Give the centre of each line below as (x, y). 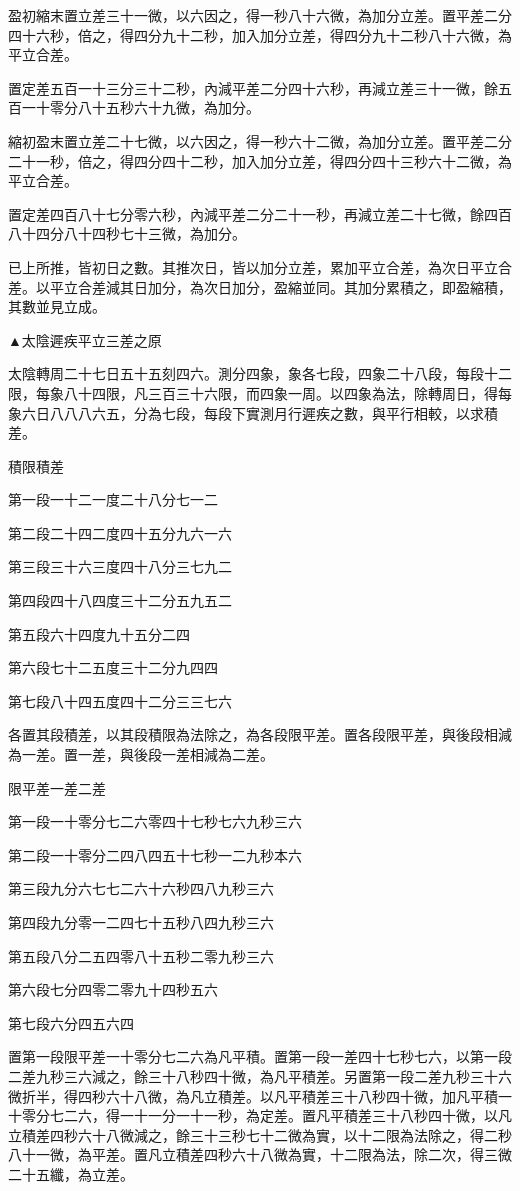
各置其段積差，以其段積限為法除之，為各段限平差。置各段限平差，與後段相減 (260, 734)
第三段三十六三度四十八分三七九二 (120, 566)
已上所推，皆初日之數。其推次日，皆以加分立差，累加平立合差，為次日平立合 (260, 266)
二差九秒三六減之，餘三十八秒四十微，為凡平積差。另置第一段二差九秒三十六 (260, 1075)
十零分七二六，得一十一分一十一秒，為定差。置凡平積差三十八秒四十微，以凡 (260, 1115)
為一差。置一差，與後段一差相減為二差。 (141, 754)
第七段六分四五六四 (71, 1022)
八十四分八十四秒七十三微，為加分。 (127, 233)
